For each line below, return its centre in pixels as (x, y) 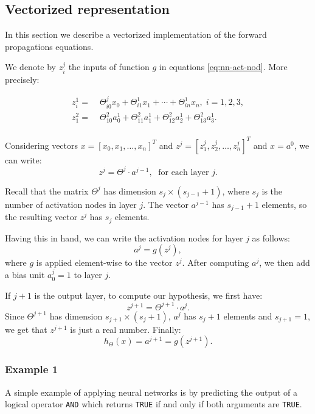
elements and (248, 316)
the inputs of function (109, 67)
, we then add (285, 262)
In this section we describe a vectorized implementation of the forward (136, 34)
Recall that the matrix (47, 191)
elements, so (284, 204)
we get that (26, 329)
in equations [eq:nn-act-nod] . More (223, 67)
